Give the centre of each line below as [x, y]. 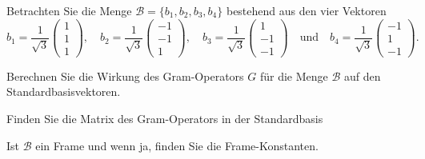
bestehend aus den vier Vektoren [306, 10]
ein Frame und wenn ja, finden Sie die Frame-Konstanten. [177, 145]
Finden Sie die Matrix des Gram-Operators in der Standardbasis [165, 118]
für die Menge [294, 76]
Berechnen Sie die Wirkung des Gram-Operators [125, 76]
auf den [363, 76]
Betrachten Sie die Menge [69, 10]
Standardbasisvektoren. [64, 91]
